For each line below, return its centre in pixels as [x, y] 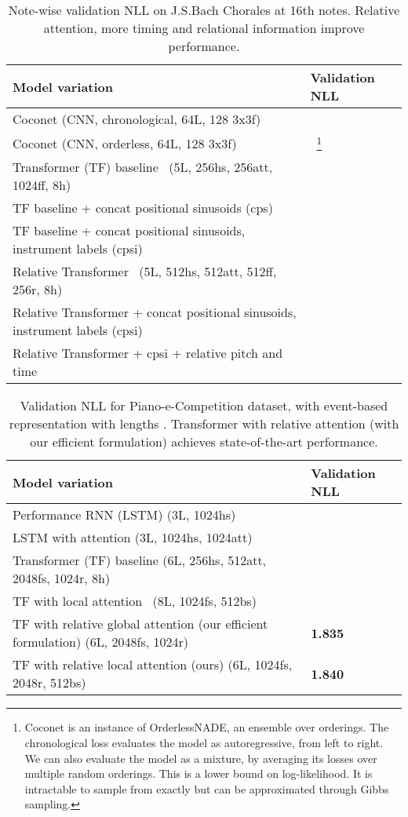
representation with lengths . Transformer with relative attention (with [204, 424]
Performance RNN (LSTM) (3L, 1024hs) [124, 515]
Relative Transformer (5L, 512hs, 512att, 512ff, [145, 272]
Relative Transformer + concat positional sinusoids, [155, 312]
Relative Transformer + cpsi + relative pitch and [148, 353]
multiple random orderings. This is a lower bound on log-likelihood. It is [199, 773]
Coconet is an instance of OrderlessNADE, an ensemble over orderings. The [207, 727]
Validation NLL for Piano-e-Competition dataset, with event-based [204, 406]
